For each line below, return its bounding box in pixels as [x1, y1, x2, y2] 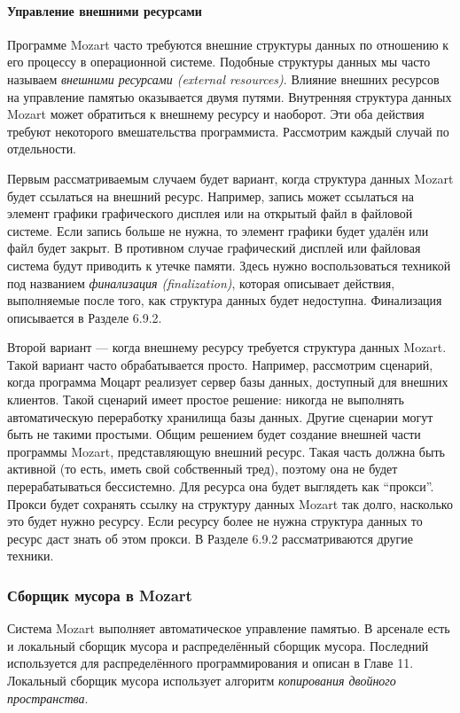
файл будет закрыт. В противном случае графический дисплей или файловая [7, 239, 421, 257]
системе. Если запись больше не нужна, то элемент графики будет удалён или [7, 221, 429, 239]
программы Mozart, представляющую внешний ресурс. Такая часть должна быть [7, 442, 445, 460]
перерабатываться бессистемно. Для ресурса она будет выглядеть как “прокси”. [7, 477, 434, 496]
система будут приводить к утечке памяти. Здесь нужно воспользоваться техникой [7, 255, 451, 274]
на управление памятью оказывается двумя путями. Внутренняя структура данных [7, 87, 452, 106]
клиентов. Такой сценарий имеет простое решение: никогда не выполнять [7, 390, 404, 409]
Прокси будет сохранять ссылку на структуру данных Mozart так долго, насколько [7, 494, 453, 513]
